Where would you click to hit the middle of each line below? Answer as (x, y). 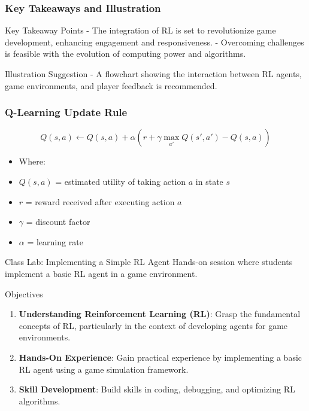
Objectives (24, 293)
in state (209, 181)
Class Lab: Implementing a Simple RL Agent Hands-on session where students (149, 262)
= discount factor (58, 222)
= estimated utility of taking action (121, 181)
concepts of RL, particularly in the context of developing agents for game (153, 325)
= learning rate (55, 241)
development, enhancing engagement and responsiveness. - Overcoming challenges (154, 42)
